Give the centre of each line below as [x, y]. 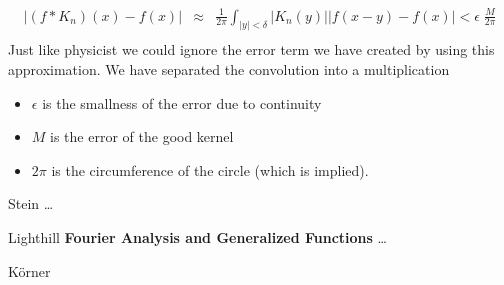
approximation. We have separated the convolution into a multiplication [229, 69]
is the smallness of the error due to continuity [182, 102]
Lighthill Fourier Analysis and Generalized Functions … [197, 237]
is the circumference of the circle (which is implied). [210, 169]
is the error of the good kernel [142, 136]
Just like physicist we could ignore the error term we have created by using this [251, 49]
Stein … [31, 203]
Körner [29, 270]
